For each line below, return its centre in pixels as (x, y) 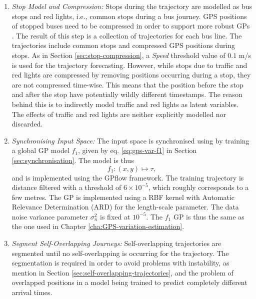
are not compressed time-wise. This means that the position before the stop (127, 84)
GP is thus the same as (209, 216)
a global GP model (40, 150)
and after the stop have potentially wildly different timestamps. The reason (127, 94)
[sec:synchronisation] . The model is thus (73, 160)
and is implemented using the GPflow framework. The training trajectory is (128, 177)
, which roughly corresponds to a (198, 187)
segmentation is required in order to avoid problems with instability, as (120, 263)
